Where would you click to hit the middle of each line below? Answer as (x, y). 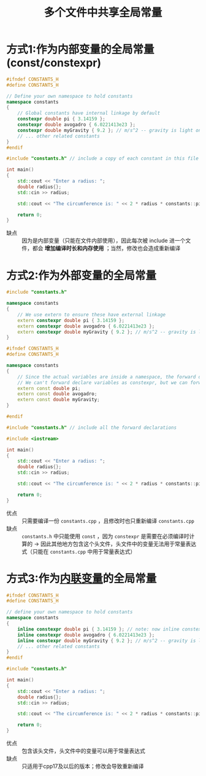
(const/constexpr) (54, 63)
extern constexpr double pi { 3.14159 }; (71, 320)
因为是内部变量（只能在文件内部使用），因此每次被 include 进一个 (104, 241)
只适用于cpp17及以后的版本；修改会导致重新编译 (83, 766)
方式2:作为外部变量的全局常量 (81, 276)
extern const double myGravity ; (59, 400)
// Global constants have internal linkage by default (89, 113)
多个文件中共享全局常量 (103, 13)
